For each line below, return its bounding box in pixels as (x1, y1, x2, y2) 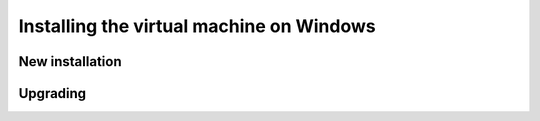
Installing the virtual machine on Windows (18, 15, 376, 37)
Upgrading (18, 85, 87, 102)
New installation (18, 53, 122, 70)
